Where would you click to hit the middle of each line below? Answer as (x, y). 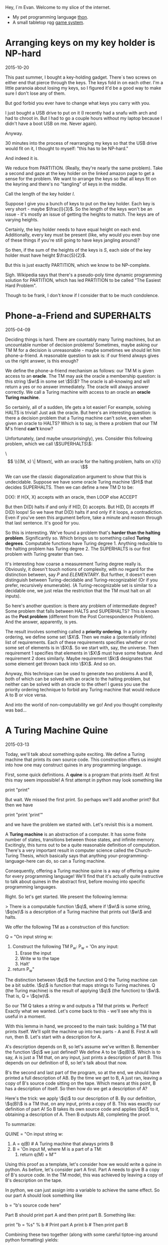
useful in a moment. (26, 1017)
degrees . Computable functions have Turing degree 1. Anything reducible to (84, 543)
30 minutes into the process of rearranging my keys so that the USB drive (81, 143)
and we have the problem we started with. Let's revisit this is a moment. (79, 824)
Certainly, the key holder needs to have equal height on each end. (73, 229)
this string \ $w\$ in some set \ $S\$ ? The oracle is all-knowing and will (77, 381)
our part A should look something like (44, 1196)
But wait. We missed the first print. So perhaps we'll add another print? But (82, 799)
